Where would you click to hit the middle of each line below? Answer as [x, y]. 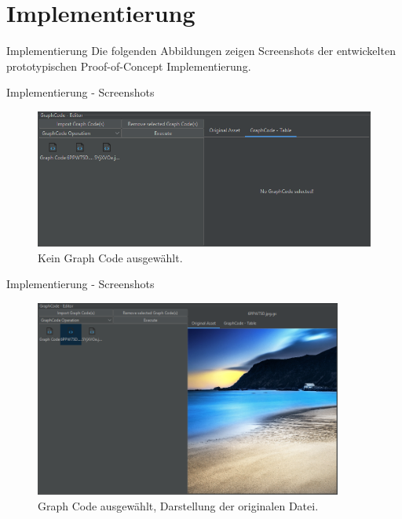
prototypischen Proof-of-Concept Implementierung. [129, 66]
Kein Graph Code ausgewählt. [110, 257]
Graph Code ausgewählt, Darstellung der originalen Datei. [178, 505]
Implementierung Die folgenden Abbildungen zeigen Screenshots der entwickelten [201, 51]
